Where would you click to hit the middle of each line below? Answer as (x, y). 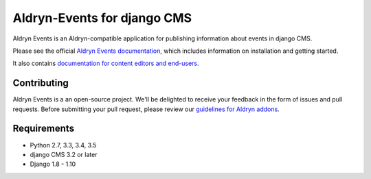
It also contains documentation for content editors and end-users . (106, 63)
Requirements (44, 129)
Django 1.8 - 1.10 (53, 164)
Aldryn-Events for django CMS (102, 18)
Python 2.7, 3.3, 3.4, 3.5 (63, 145)
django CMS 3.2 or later (64, 154)
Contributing (41, 83)
